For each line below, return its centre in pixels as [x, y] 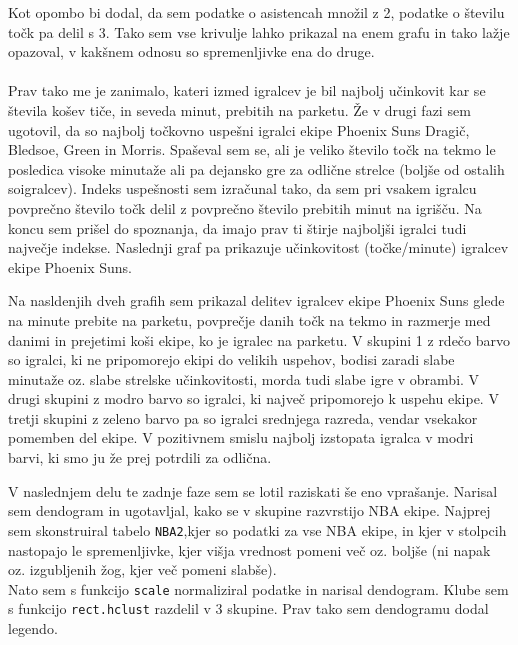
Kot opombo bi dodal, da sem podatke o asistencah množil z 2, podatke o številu [256, 12]
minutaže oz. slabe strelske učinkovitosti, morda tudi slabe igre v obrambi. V [244, 378]
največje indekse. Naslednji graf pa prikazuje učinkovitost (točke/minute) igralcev [258, 247]
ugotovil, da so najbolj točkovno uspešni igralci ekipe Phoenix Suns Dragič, [239, 129]
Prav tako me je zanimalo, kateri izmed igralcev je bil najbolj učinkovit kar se [247, 90]
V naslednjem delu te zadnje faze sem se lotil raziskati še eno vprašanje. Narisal [253, 490]
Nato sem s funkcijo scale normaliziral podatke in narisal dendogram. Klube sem [258, 588]
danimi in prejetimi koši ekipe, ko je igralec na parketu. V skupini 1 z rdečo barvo [259, 339]
